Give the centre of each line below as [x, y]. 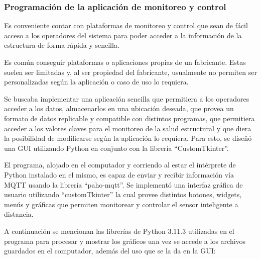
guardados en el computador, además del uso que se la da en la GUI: [110, 251]
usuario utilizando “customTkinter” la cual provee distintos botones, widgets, [123, 194]
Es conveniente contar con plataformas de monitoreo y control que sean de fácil [126, 25]
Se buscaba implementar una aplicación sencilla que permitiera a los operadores [127, 98]
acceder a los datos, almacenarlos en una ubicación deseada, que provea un [119, 108]
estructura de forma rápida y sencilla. [62, 45]
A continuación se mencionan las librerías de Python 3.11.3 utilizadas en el [119, 231]
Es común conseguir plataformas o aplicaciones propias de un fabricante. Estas [125, 62]
